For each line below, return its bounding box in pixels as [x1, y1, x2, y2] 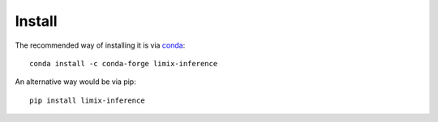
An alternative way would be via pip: [15, 77, 137, 86]
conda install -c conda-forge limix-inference [29, 59, 218, 68]
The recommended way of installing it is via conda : [15, 40, 186, 50]
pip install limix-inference [29, 95, 145, 105]
